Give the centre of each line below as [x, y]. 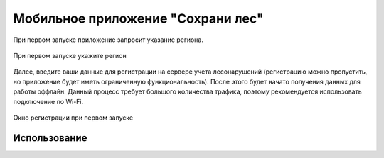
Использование [50, 138]
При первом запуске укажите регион [70, 55]
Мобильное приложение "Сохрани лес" [138, 18]
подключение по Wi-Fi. [48, 101]
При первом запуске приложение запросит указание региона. [108, 40]
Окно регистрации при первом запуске [73, 118]
